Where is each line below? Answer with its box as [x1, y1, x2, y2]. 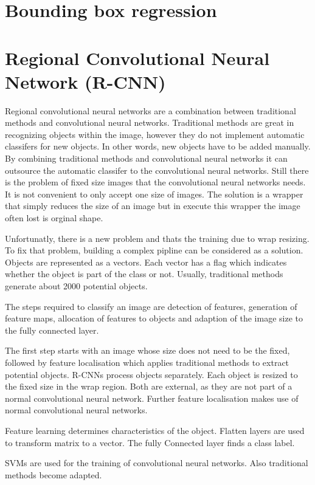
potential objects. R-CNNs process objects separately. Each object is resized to [5, 368, 298, 380]
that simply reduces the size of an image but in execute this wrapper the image [5, 199, 300, 212]
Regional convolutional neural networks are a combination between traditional [5, 104, 296, 117]
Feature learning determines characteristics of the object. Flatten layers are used [5, 424, 305, 436]
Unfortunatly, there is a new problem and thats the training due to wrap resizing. [5, 232, 310, 244]
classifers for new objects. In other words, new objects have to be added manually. [5, 140, 311, 153]
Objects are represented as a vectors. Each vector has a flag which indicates [5, 255, 287, 268]
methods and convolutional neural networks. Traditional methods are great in [5, 116, 294, 129]
